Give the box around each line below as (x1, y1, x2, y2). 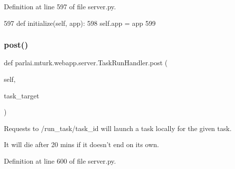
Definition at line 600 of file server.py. (4, 155, 116, 166)
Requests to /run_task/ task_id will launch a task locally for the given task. (4, 123, 232, 133)
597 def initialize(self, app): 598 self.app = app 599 (4, 18, 156, 28)
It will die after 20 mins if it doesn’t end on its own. (4, 139, 159, 150)
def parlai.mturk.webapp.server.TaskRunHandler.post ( (4, 57, 168, 68)
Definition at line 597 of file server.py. (4, 1, 116, 11)
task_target (4, 90, 39, 100)
